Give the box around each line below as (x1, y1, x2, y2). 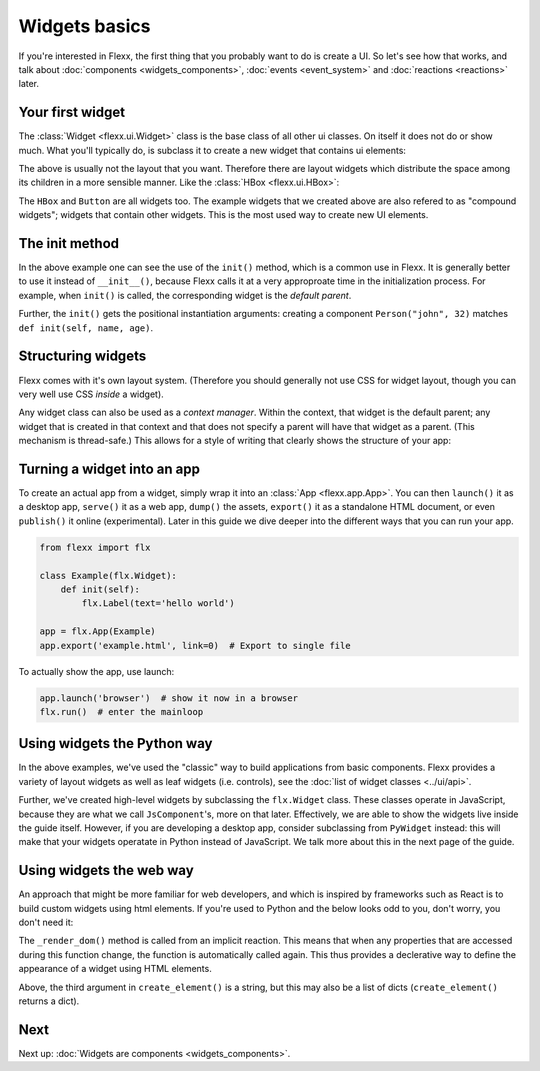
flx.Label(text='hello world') (81, 598, 235, 609)
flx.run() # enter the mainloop (39, 706, 204, 717)
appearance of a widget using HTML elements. (18, 963, 212, 975)
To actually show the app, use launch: (18, 665, 175, 677)
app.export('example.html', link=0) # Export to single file (39, 640, 351, 651)
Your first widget (18, 104, 125, 121)
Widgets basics (18, 15, 151, 37)
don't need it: (18, 916, 74, 929)
